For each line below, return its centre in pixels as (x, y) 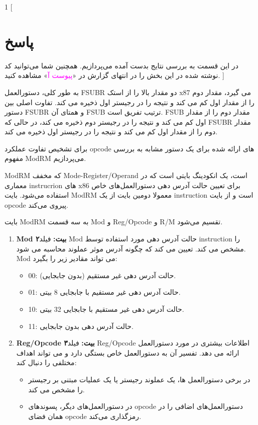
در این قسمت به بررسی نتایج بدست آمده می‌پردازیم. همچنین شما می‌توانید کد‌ (121, 65)
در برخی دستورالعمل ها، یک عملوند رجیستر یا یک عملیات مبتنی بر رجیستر (139, 379)
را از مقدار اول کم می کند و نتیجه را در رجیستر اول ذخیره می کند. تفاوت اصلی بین (130, 102)
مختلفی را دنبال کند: (46, 362)
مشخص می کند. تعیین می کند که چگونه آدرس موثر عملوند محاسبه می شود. (131, 248)
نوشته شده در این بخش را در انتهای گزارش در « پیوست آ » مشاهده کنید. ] (114, 75)
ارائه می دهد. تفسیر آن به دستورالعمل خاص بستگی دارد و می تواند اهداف (128, 352)
